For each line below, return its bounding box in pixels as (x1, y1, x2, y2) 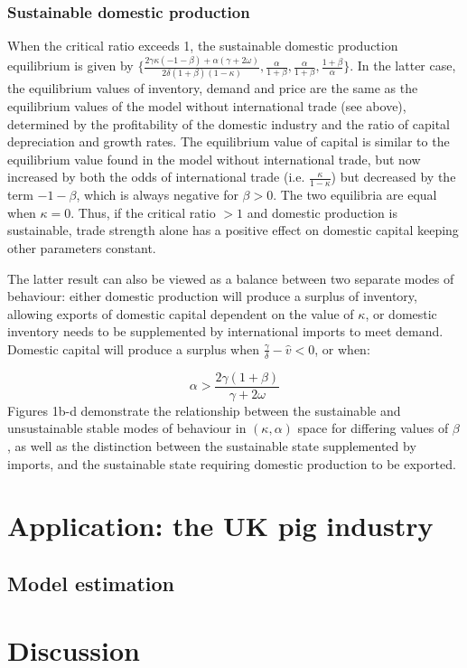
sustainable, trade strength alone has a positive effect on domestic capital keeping (7, 221, 459, 240)
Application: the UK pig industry (7, 507, 434, 544)
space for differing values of (297, 419, 449, 437)
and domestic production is (247, 202, 397, 221)
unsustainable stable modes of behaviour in (7, 419, 247, 437)
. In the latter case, (350, 56, 456, 75)
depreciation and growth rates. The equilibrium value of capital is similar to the (7, 132, 450, 151)
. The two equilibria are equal (273, 185, 437, 204)
